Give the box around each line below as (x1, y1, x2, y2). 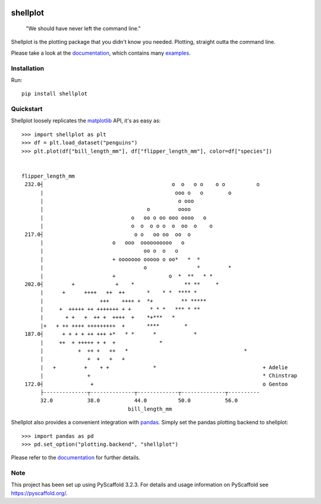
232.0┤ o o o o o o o (24, 181, 260, 188)
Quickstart (11, 105, 43, 113)
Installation (11, 64, 45, 73)
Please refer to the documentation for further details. (11, 454, 141, 461)
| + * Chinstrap (40, 372, 297, 379)
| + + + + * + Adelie (40, 364, 288, 371)
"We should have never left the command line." (26, 25, 141, 32)
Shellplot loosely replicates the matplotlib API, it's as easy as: (11, 117, 161, 124)
